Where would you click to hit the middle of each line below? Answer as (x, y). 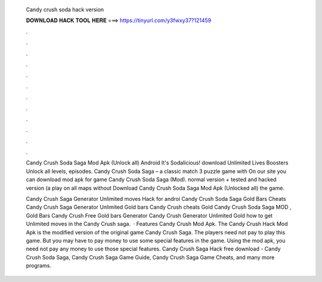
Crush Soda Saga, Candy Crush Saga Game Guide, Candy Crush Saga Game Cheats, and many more (150, 257)
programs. (39, 266)
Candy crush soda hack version (65, 10)
